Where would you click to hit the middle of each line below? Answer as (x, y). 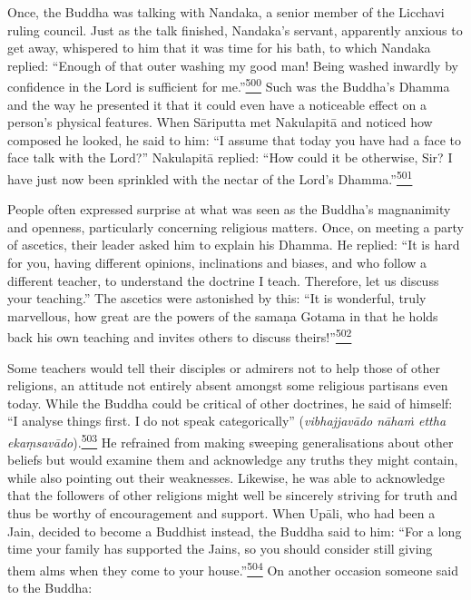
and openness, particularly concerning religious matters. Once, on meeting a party (236, 226)
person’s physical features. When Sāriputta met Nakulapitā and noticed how (220, 122)
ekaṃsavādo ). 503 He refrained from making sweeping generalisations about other (231, 441)
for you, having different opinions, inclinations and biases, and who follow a (217, 263)
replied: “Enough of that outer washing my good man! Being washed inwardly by (233, 65)
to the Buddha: (50, 588)
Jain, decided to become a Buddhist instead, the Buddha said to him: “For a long (235, 531)
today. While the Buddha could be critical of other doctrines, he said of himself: (230, 403)
